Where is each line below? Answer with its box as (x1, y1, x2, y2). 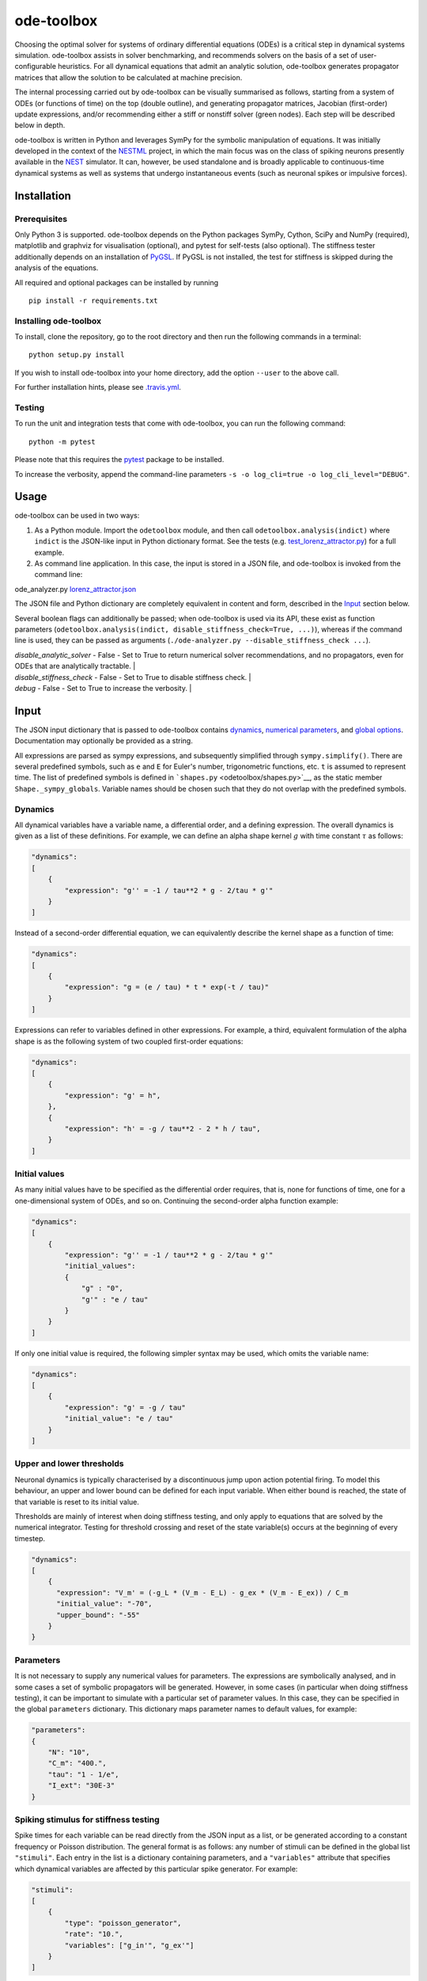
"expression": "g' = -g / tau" (64, 1403, 186, 1412)
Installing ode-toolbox (14, 315, 102, 326)
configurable (14, 62, 57, 71)
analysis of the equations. (14, 263, 99, 273)
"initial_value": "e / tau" (64, 1414, 174, 1423)
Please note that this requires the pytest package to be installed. (14, 455, 225, 464)
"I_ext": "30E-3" (47, 1781, 115, 1790)
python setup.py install (28, 350, 125, 360)
